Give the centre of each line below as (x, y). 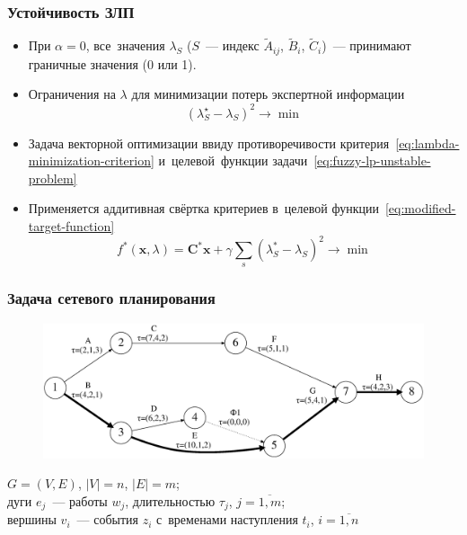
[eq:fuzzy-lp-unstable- (372, 160)
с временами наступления (227, 519)
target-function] (71, 225)
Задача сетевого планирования (111, 298)
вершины (32, 519)
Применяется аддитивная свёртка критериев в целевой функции (203, 208)
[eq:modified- (420, 208)
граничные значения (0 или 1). (112, 63)
